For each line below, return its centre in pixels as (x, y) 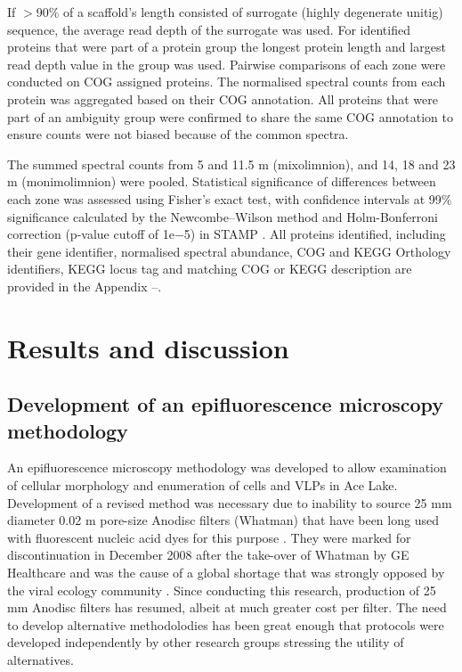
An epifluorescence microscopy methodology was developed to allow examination (227, 467)
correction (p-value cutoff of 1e (91, 234)
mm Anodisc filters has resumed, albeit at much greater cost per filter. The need (227, 607)
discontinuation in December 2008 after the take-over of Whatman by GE (208, 555)
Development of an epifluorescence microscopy (226, 404)
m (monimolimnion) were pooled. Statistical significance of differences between (222, 181)
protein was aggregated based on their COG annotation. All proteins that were (223, 98)
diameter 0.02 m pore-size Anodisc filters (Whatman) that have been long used (223, 520)
